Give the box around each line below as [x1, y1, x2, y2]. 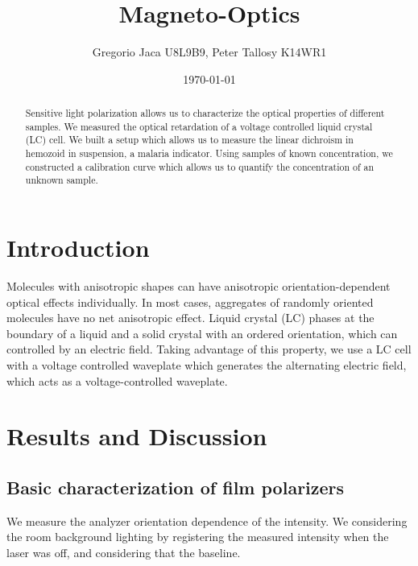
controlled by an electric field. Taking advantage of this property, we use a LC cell [6, 341, 412, 357]
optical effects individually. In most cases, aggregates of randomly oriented [6, 293, 374, 310]
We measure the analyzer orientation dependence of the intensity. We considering [6, 512, 408, 529]
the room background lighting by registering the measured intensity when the [6, 528, 389, 545]
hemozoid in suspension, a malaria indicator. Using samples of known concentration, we [25, 147, 393, 160]
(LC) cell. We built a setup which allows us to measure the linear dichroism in [25, 133, 354, 147]
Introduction [6, 231, 150, 264]
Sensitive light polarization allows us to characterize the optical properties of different [25, 106, 385, 120]
